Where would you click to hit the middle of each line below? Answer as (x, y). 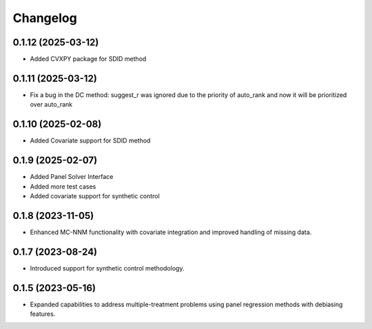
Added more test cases (63, 187)
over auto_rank (51, 105)
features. (43, 314)
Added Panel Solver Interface (72, 177)
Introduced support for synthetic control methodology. (107, 268)
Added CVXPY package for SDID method (88, 59)
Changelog (45, 18)
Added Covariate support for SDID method (90, 140)
